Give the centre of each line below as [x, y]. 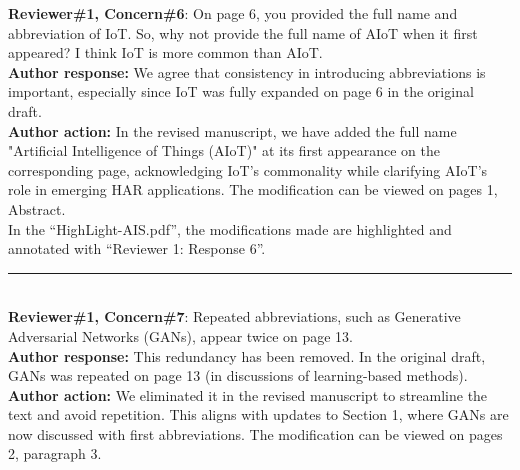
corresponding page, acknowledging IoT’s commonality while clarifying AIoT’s [248, 169]
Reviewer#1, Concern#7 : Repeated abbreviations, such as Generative [234, 316]
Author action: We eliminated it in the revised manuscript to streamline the [248, 394]
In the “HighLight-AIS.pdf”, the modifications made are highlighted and [230, 228]
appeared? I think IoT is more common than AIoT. [165, 52]
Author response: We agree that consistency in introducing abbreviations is [247, 71]
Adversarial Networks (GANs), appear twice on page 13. [181, 335]
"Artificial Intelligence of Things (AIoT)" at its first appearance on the [224, 150]
